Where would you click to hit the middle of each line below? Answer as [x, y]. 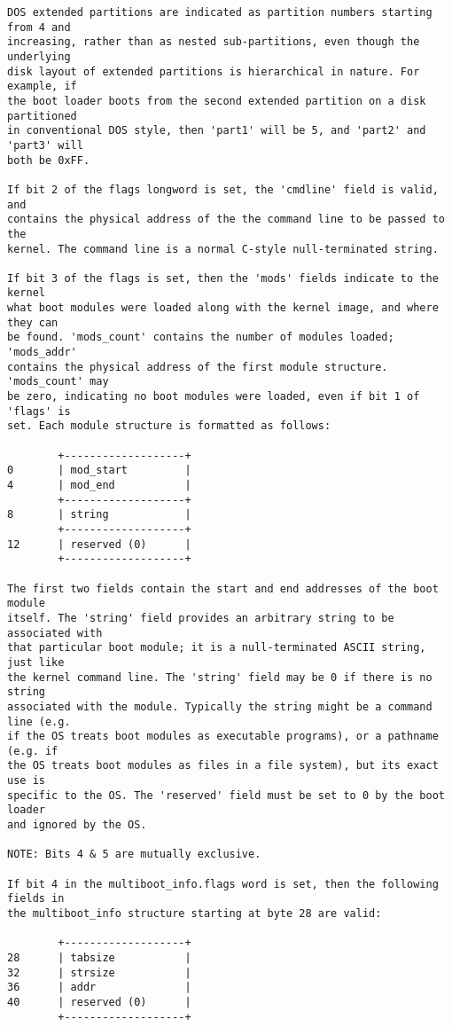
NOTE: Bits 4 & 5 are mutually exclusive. [134, 855]
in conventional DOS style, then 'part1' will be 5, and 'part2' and [217, 131]
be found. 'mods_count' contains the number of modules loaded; [201, 337]
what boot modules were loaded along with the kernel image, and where [223, 308]
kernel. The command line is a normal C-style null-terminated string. [223, 249]
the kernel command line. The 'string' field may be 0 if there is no [220, 677]
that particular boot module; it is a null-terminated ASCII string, [217, 648]
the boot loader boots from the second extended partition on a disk [217, 101]
